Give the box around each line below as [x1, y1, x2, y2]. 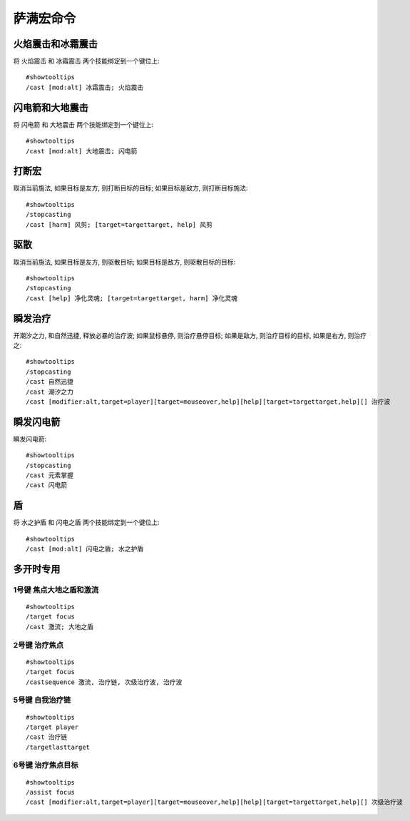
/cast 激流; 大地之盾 [26, 623, 94, 631]
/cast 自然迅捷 [26, 378, 74, 386]
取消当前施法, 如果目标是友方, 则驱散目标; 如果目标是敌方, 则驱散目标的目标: [13, 257, 236, 266]
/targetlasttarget [26, 743, 91, 751]
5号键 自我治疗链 [13, 695, 71, 705]
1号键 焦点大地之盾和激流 [13, 585, 99, 595]
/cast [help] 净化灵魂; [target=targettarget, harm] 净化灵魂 [26, 294, 238, 302]
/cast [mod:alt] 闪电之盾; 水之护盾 [26, 545, 144, 553]
